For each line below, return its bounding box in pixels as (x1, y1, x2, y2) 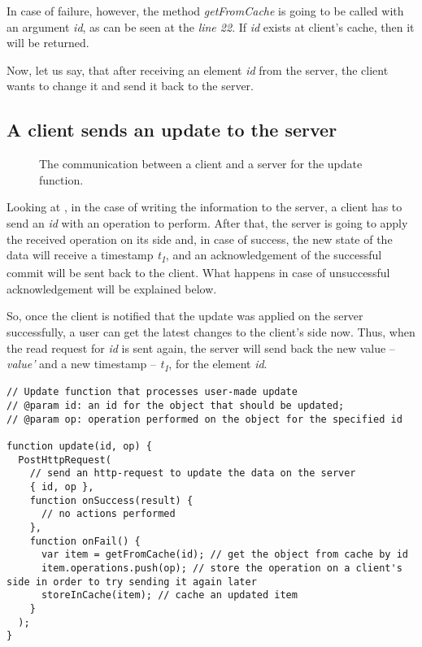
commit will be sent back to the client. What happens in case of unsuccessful (7, 264, 390, 281)
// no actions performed (41, 508, 176, 520)
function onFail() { (29, 535, 141, 547)
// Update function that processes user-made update (7, 386, 298, 398)
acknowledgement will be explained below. (7, 280, 217, 297)
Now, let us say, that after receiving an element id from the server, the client (7, 61, 389, 78)
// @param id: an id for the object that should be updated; (7, 400, 345, 412)
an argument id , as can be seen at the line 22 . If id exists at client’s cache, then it (7, 18, 415, 35)
